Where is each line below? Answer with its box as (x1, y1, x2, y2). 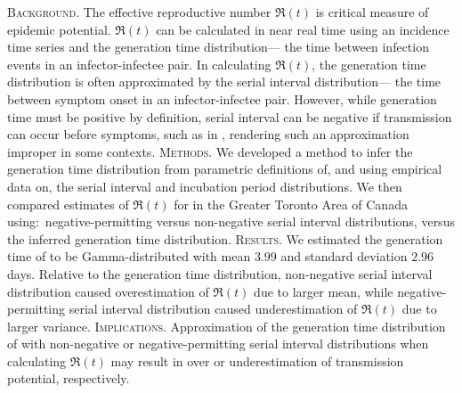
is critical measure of (315, 3, 429, 20)
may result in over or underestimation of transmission (110, 351, 404, 370)
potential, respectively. (7, 369, 130, 388)
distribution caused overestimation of (7, 282, 209, 300)
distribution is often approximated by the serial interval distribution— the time (7, 72, 442, 91)
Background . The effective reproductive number (7, 3, 272, 20)
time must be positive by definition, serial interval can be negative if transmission (7, 107, 452, 126)
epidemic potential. (7, 20, 111, 38)
